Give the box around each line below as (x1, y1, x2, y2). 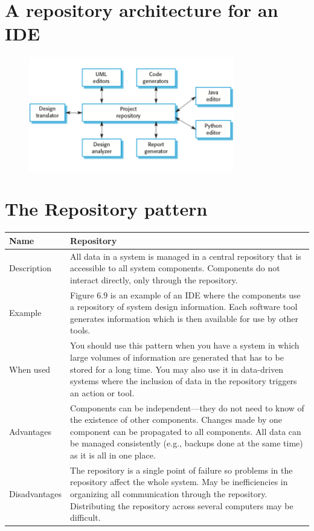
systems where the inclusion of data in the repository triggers (70, 375, 297, 387)
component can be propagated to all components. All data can (70, 425, 301, 437)
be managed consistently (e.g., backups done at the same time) (70, 437, 303, 449)
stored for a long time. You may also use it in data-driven (70, 362, 284, 375)
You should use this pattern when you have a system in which (70, 339, 300, 352)
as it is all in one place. (70, 448, 156, 461)
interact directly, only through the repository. (70, 273, 238, 286)
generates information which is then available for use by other (70, 312, 299, 324)
